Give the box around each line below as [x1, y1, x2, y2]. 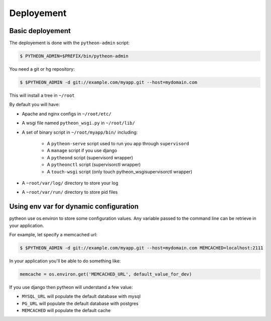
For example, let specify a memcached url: [9, 231, 98, 237]
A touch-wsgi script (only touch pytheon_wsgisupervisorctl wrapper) [47, 168, 193, 175]
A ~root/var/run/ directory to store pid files [22, 189, 118, 195]
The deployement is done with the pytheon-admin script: [9, 40, 130, 46]
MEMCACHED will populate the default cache [22, 307, 111, 313]
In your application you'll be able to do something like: [9, 258, 121, 264]
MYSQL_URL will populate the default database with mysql [22, 293, 141, 299]
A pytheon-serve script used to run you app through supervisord [47, 140, 189, 146]
